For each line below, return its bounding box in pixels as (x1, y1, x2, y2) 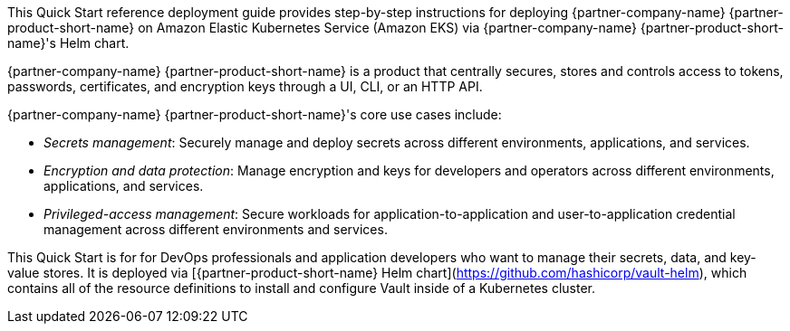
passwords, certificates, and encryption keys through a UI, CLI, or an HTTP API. (7, 79, 483, 94)
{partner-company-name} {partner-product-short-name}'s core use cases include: (7, 107, 502, 122)
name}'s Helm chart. (7, 35, 130, 51)
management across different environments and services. (43, 222, 388, 237)
